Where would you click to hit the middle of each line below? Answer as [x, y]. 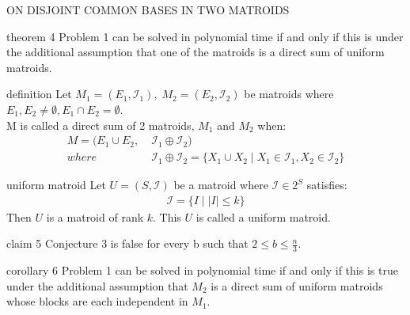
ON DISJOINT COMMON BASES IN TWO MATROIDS [148, 9]
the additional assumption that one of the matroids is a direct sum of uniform [196, 52]
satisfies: [327, 185]
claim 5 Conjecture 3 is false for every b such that [127, 243]
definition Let [39, 94]
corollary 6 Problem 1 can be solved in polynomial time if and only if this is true [202, 270]
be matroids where [289, 94]
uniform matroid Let [56, 185]
